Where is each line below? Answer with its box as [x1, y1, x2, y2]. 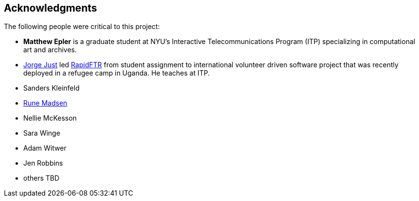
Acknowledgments [4, 2, 97, 14]
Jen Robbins [23, 159, 63, 168]
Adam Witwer [23, 144, 66, 153]
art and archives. [23, 46, 77, 54]
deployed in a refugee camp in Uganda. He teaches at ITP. [23, 69, 210, 77]
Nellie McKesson [23, 114, 77, 123]
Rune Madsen [23, 99, 67, 108]
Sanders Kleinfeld [23, 84, 80, 93]
